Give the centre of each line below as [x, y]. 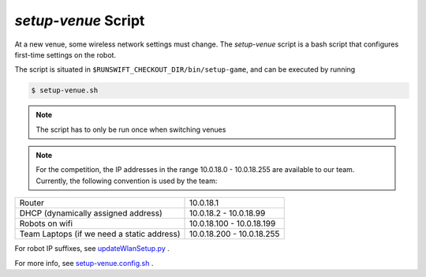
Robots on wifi [46, 223]
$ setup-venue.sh [65, 90]
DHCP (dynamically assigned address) [91, 213]
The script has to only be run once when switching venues [131, 129]
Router [32, 203]
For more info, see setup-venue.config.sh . [84, 263]
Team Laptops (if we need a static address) [100, 234]
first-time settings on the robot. [65, 54]
